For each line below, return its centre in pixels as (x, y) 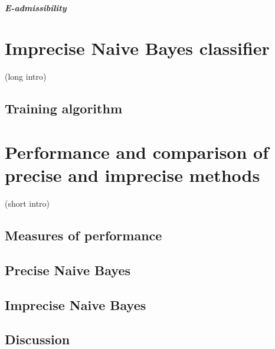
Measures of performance (84, 235)
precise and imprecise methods (132, 175)
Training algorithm (63, 108)
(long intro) (26, 76)
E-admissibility (36, 7)
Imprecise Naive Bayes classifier (137, 48)
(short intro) (27, 203)
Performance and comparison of (137, 151)
